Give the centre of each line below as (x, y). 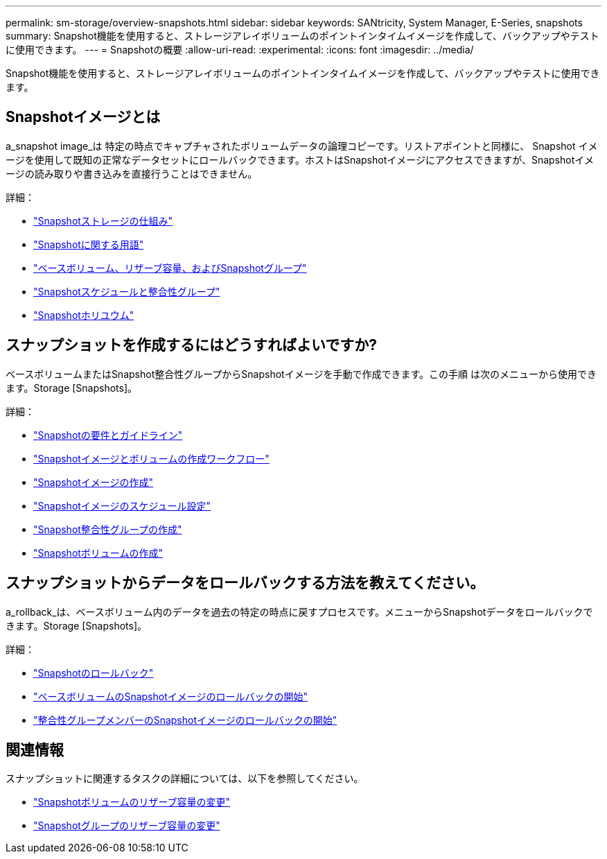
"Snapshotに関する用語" (89, 244)
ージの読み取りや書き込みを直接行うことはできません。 (132, 173)
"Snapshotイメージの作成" (94, 482)
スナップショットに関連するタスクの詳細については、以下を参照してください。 (185, 779)
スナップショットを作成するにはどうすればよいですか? (192, 345)
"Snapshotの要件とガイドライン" (108, 435)
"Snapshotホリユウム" (84, 315)
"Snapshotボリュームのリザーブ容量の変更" (132, 802)
